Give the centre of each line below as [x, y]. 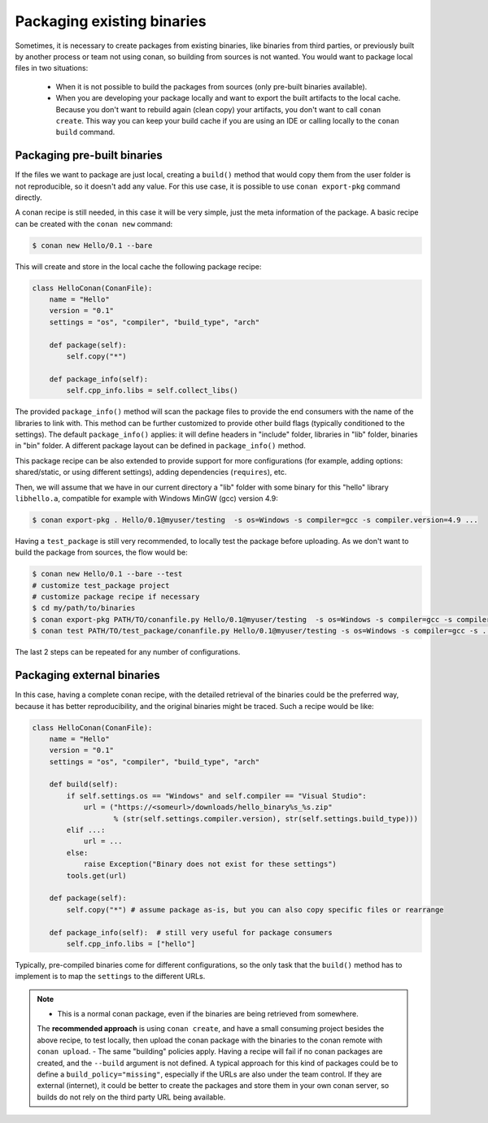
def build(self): [84, 784]
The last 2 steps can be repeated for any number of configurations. [128, 652]
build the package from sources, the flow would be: [101, 552]
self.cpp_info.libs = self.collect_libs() [152, 391]
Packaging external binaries [87, 675]
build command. [85, 132]
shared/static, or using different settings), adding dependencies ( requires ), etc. [151, 472]
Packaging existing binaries [111, 21]
